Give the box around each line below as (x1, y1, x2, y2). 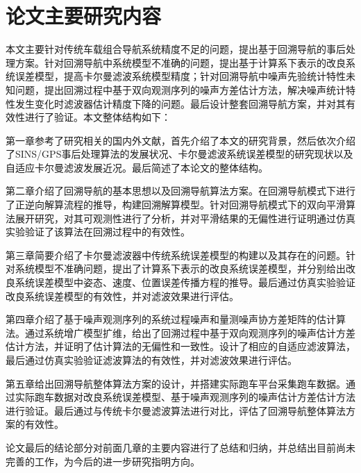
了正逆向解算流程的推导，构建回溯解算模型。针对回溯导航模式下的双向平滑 (6, 197, 346, 212)
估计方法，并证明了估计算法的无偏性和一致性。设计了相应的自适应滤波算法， (6, 339, 355, 354)
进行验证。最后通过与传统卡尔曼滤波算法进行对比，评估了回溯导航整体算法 (6, 403, 346, 417)
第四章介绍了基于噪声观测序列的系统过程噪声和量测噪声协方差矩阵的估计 (6, 312, 336, 326)
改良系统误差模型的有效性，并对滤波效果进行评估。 (6, 288, 239, 303)
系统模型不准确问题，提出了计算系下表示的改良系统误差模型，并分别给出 (15, 261, 346, 276)
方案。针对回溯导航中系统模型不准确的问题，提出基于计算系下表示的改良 (15, 55, 346, 69)
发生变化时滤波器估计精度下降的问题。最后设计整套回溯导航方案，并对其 (15, 96, 346, 110)
